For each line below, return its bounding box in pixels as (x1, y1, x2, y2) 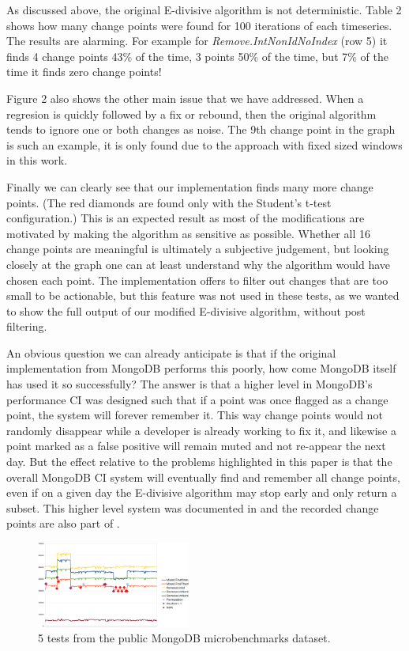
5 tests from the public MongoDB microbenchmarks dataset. (38, 630, 331, 646)
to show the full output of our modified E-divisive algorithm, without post (6, 302, 366, 319)
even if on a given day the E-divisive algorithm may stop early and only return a (6, 484, 397, 501)
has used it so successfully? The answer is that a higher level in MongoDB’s (6, 376, 373, 392)
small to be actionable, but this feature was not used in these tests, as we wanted (6, 287, 400, 304)
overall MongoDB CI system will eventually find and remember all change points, (6, 468, 400, 485)
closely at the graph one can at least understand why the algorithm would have (6, 255, 391, 272)
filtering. (6, 318, 47, 335)
